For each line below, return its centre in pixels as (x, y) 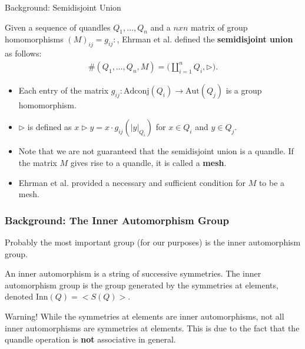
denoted (19, 296)
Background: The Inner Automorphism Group (117, 220)
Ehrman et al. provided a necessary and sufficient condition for (132, 182)
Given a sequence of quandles (58, 27)
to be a (272, 182)
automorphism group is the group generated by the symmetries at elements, (142, 285)
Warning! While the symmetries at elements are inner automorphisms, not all (145, 316)
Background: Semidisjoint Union (63, 7)
